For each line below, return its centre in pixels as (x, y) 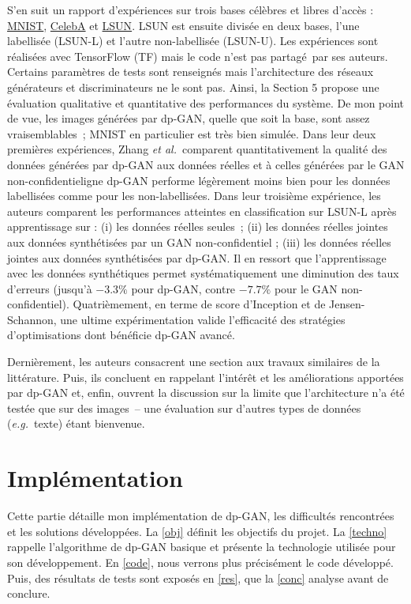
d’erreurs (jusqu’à (50, 288)
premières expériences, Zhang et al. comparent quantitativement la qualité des (197, 149)
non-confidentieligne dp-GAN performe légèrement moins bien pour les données (199, 180)
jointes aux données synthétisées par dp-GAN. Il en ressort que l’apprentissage (197, 257)
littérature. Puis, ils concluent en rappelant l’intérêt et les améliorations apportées (205, 377)
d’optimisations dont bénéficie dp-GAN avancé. (121, 335)
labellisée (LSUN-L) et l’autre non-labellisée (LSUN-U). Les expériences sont (193, 41)
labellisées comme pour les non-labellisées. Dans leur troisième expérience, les (194, 196)
